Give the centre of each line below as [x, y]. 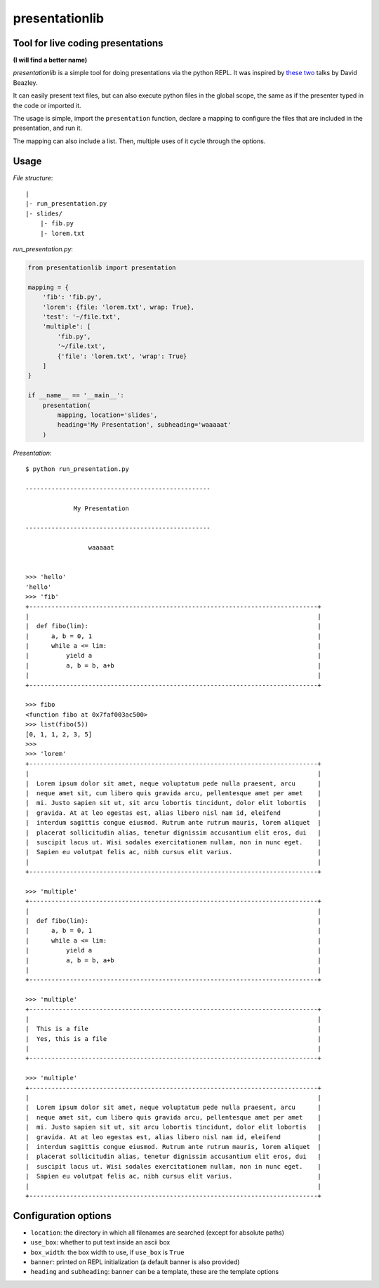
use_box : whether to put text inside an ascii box [100, 1242]
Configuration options [62, 1215]
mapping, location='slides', [107, 415]
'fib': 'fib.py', [72, 297]
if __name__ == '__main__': [76, 396]
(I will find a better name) [50, 60]
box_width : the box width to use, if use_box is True [107, 1252]
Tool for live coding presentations [88, 43]
